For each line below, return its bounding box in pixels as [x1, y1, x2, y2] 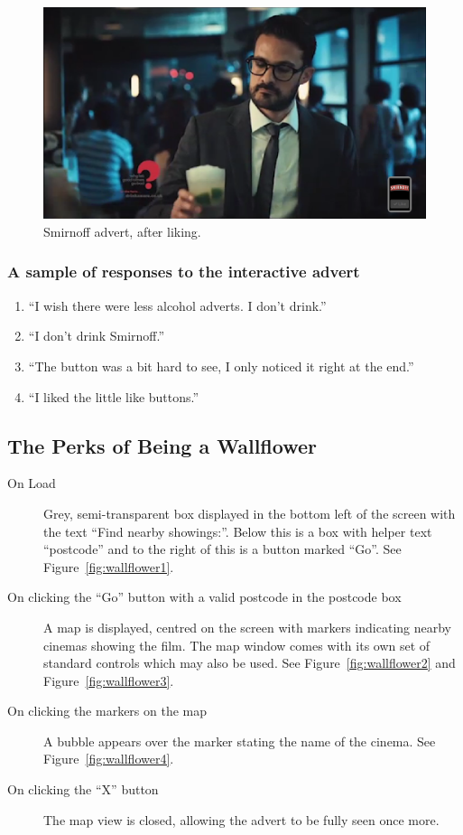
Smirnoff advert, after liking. [43, 221, 201, 240]
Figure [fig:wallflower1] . [43, 557, 174, 576]
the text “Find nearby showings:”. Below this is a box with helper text [43, 521, 432, 540]
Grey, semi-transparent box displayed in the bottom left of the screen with [43, 503, 456, 522]
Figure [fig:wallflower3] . [43, 671, 174, 690]
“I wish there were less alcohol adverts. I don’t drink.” [28, 296, 327, 314]
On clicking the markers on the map [7, 701, 208, 720]
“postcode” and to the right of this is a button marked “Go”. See [43, 539, 402, 558]
